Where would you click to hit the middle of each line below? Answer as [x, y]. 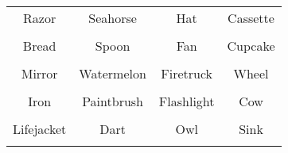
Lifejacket [40, 129]
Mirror [39, 73]
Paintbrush [113, 101]
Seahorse [113, 18]
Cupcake [251, 46]
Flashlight [187, 101]
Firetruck [187, 73]
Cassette [251, 18]
